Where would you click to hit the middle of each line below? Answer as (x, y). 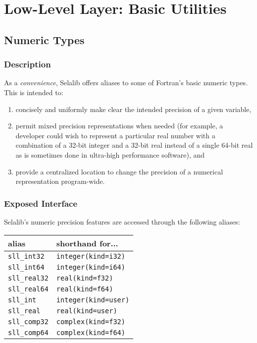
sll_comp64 (28, 332)
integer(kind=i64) (91, 267)
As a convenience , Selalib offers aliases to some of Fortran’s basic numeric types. (126, 83)
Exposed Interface (41, 203)
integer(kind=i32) (91, 256)
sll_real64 (28, 289)
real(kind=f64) (85, 289)
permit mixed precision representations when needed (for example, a (119, 126)
